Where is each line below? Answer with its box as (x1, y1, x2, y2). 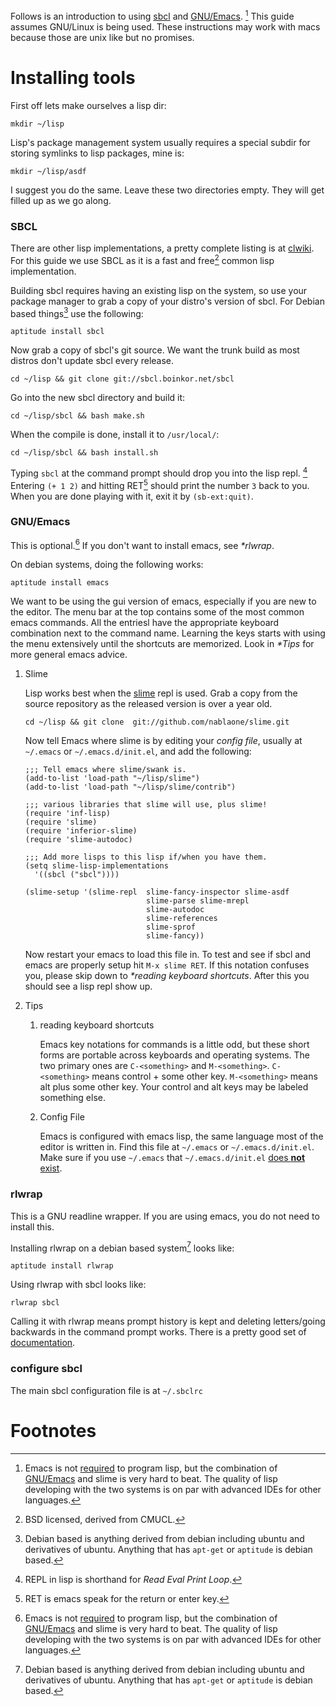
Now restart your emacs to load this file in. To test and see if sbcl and (24, 949, 311, 961)
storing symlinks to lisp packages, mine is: (10, 147, 185, 159)
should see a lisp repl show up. (24, 980, 153, 993)
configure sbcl (10, 1362, 83, 1376)
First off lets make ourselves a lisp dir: (10, 99, 167, 111)
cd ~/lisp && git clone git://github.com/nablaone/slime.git (24, 717, 290, 728)
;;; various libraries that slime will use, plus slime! (24, 800, 268, 810)
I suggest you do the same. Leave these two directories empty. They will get (10, 184, 325, 196)
